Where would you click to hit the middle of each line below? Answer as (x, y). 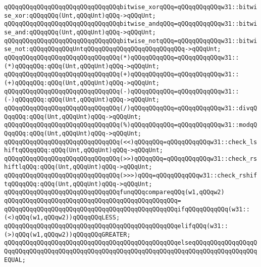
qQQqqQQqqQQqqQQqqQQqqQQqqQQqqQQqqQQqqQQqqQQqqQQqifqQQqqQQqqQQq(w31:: (127, 209)
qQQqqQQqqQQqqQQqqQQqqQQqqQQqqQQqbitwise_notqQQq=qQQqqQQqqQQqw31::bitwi (131, 41)
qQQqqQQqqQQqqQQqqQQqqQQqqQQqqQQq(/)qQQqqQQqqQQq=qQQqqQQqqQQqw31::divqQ (131, 108)
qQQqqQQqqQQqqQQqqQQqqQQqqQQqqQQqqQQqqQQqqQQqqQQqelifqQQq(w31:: (116, 226)
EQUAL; (15, 260)
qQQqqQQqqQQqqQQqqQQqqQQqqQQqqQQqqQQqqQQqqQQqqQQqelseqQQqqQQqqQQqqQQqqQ (131, 243)
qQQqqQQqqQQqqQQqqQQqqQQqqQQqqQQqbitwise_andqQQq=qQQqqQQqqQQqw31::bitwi (131, 24)
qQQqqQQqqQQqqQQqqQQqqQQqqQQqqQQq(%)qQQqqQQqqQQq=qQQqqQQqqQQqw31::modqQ (131, 125)
